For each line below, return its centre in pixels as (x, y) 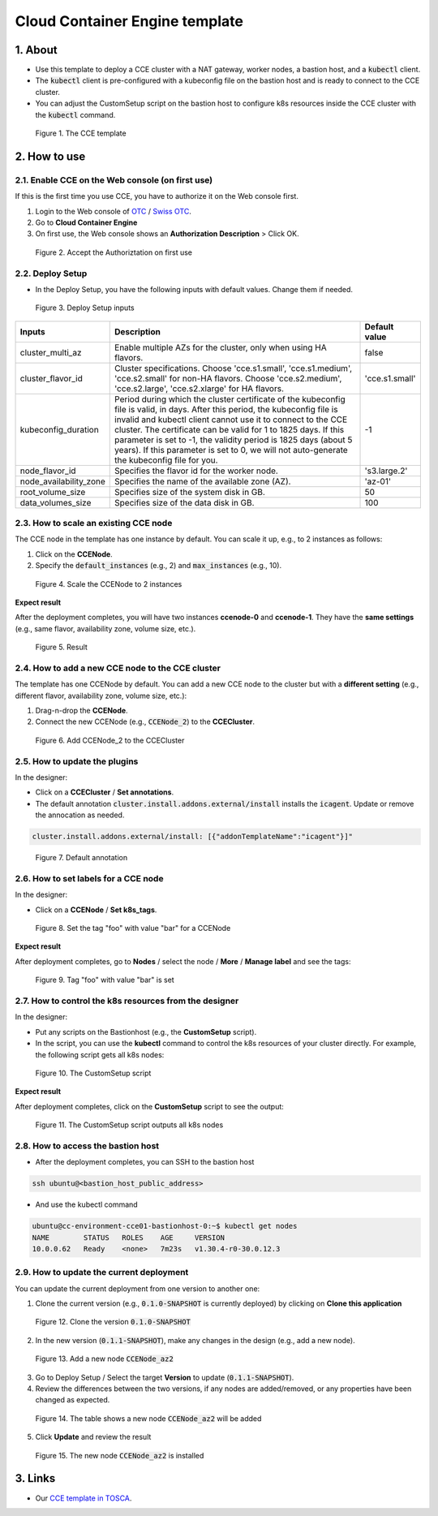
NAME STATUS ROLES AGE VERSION (128, 1237)
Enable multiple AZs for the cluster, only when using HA (221, 347)
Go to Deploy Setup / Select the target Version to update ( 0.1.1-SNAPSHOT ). (165, 1377)
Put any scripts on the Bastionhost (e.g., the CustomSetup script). (146, 1031)
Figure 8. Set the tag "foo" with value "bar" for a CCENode (133, 928)
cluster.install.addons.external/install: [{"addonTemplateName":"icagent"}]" (192, 837)
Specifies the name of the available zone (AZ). (203, 481)
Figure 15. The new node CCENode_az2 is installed (120, 1455)
